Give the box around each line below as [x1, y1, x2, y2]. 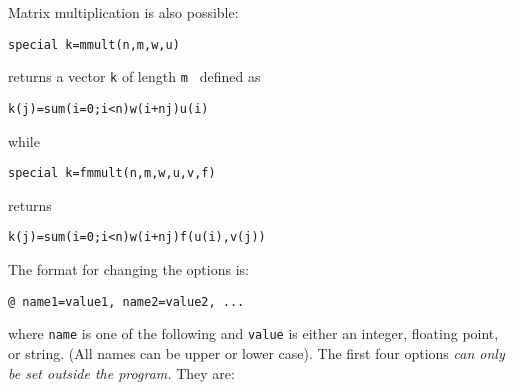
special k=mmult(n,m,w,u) [8, 37, 180, 52]
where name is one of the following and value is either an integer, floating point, [8, 323, 499, 344]
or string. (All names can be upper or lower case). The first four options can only [8, 342, 505, 363]
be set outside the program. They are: [8, 362, 235, 383]
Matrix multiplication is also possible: [8, 2, 239, 22]
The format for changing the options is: [8, 259, 249, 280]
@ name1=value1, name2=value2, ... [8, 294, 245, 309]
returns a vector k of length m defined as [8, 66, 261, 87]
